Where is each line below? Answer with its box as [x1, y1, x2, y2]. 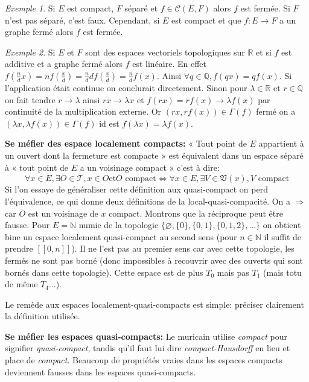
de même [5, 278, 38, 290]
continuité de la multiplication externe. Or [5, 105, 162, 118]
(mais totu [263, 266, 302, 278]
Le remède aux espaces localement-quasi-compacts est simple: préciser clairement [5, 298, 304, 310]
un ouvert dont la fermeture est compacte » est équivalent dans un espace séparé [5, 148, 304, 161]
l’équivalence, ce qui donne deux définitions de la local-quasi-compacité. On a [5, 194, 291, 207]
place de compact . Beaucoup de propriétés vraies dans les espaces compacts [5, 354, 282, 366]
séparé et [124, 2, 158, 14]
